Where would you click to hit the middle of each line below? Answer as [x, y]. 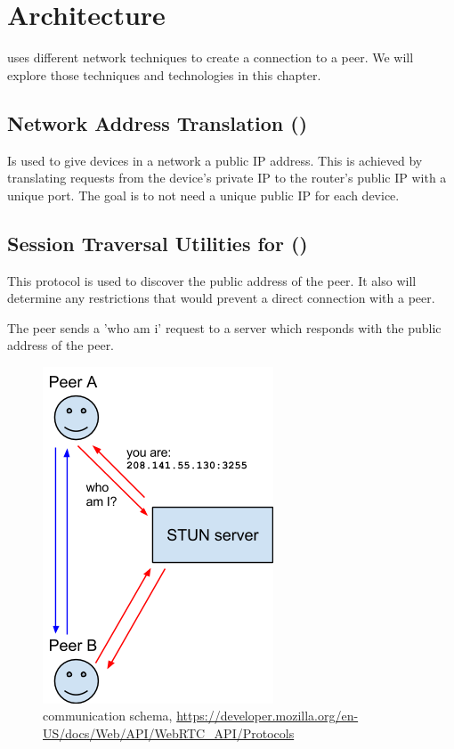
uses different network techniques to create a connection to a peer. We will [211, 57]
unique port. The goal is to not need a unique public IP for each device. [203, 195]
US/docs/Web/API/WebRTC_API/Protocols [169, 733]
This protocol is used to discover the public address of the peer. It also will [212, 280]
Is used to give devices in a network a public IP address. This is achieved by [215, 160]
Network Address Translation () [158, 122]
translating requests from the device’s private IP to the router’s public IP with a [227, 178]
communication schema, [108, 716]
